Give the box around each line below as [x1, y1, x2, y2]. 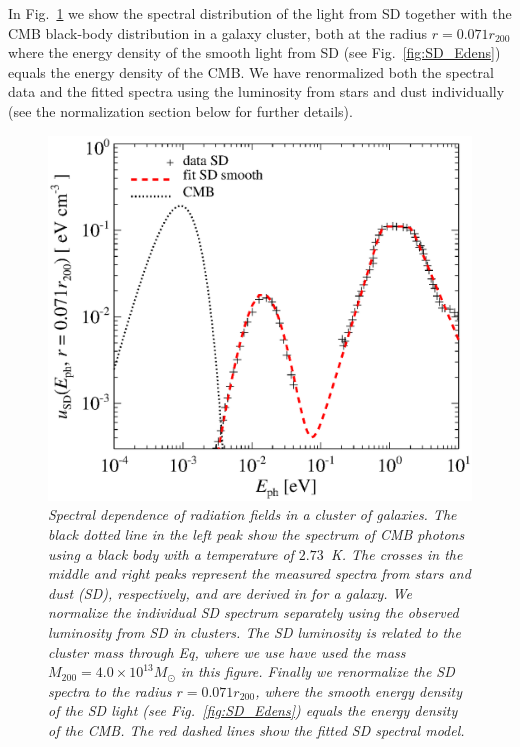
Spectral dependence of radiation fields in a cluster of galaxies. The [48, 504, 457, 525]
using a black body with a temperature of [48, 543, 294, 564]
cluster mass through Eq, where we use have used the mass [48, 641, 406, 662]
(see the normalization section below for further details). [8, 100, 353, 121]
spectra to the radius [48, 680, 172, 701]
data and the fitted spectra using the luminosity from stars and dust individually [8, 81, 505, 102]
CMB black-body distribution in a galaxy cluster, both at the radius [8, 22, 428, 43]
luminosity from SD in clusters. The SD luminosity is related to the [48, 621, 461, 642]
